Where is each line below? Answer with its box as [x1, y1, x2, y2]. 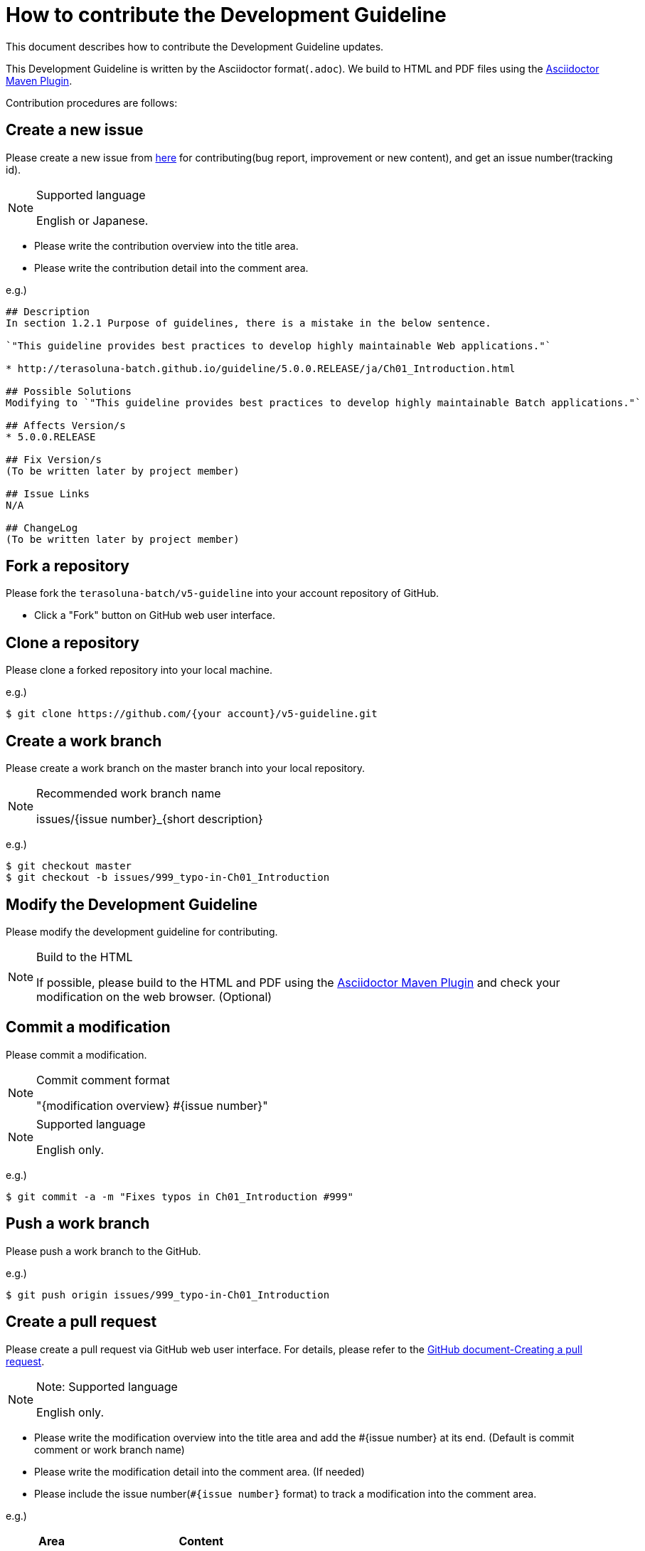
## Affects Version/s [6, 419, 126, 431]
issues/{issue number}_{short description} [36, 812, 263, 827]
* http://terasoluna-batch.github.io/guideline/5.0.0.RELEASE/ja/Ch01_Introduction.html [6, 362, 516, 374]
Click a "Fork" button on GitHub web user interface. [34, 609, 276, 622]
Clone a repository [6, 633, 139, 652]
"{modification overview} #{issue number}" [36, 1098, 268, 1113]
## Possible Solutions [6, 385, 132, 397]
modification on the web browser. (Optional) [36, 989, 272, 1004]
